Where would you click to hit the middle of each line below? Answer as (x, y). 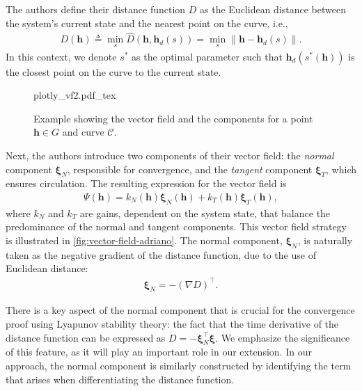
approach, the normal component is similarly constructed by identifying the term (179, 365)
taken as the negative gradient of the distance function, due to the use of (161, 254)
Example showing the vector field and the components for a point (173, 118)
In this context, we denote (61, 56)
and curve (83, 132)
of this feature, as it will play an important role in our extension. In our (159, 352)
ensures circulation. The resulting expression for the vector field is (146, 183)
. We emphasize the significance (283, 337)
